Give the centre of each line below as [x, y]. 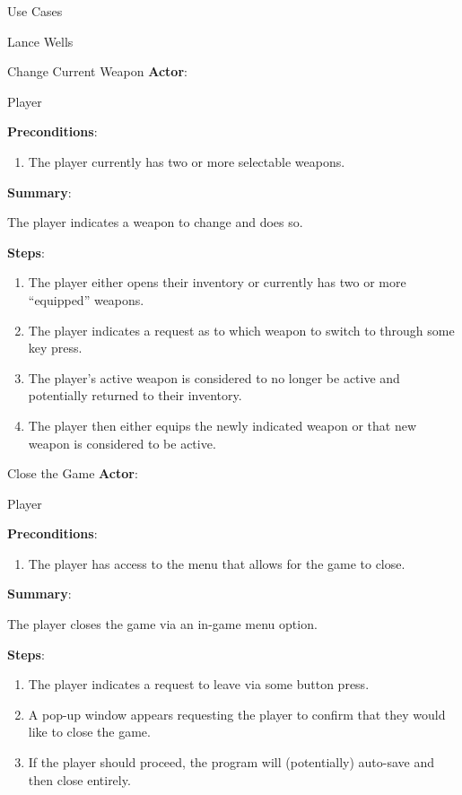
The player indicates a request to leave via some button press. [199, 684]
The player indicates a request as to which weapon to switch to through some [241, 330]
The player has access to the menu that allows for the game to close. [217, 563]
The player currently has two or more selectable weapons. [187, 161]
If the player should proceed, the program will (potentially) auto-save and [231, 762]
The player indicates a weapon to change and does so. [155, 222]
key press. [55, 348]
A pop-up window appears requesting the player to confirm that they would [237, 714]
